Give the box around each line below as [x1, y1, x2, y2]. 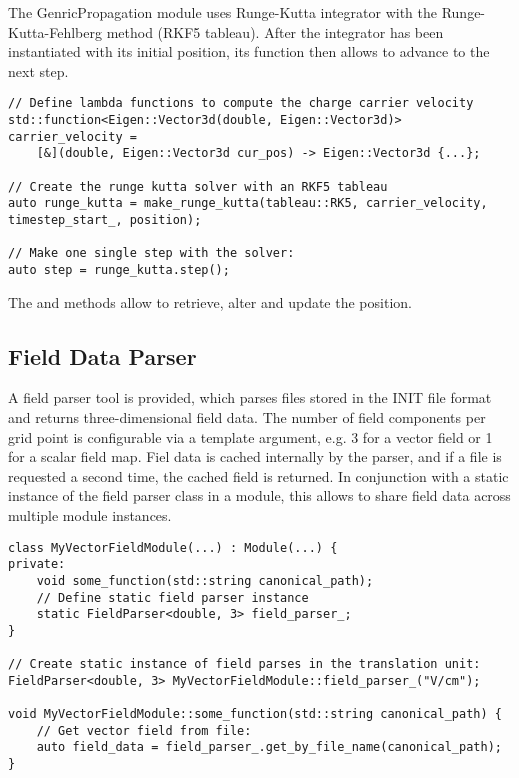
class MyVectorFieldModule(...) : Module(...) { [8, 540, 338, 555]
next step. [8, 60, 69, 81]
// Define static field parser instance [36, 590, 309, 605]
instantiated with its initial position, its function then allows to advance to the [8, 41, 490, 62]
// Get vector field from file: [36, 723, 252, 738]
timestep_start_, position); [8, 212, 202, 227]
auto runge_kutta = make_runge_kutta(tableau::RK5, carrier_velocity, [8, 196, 488, 211]
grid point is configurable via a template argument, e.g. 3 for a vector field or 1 [8, 426, 493, 447]
